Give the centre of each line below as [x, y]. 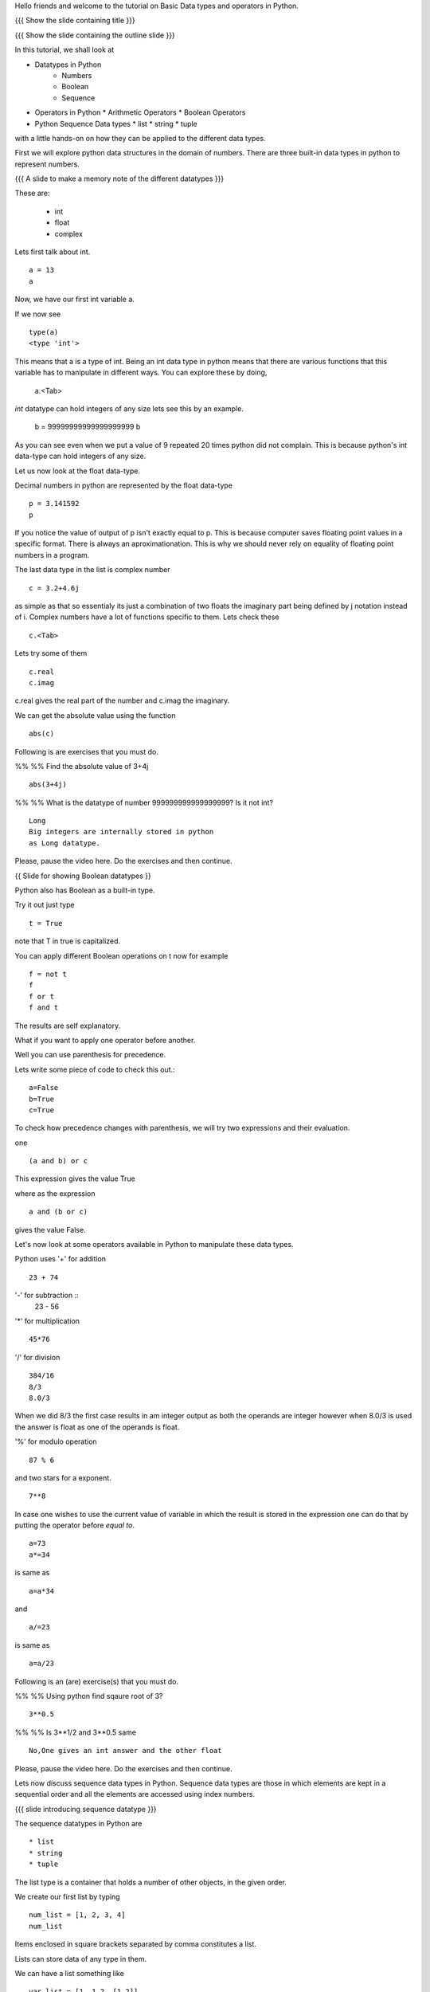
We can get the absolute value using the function [95, 715]
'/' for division [37, 1357]
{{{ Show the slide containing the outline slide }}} [95, 35]
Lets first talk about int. [53, 252]
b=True [42, 1099]
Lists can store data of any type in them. [81, 1959]
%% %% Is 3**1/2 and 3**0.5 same [76, 1732]
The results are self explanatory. [68, 1025]
